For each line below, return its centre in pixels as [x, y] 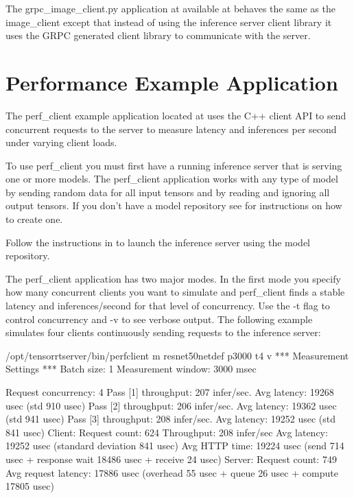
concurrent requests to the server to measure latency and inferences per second [171, 129]
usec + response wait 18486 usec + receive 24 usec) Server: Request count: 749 [171, 459]
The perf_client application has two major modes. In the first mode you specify [173, 278]
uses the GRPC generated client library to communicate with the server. [158, 35]
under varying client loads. [61, 142]
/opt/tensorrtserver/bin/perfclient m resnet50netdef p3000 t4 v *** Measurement [177, 355]
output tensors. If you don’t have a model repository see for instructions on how [174, 205]
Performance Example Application [172, 82]
